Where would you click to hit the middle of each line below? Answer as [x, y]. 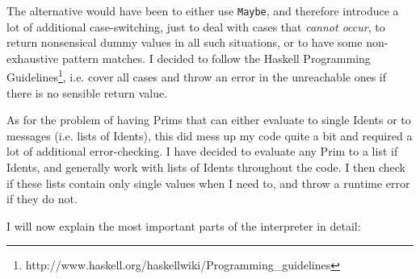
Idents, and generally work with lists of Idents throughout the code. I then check [206, 167]
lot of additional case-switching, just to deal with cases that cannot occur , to [196, 26]
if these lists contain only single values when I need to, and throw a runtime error [208, 183]
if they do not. [42, 199]
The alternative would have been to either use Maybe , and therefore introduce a [203, 10]
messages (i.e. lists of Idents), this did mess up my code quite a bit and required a [210, 135]
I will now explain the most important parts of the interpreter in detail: [184, 225]
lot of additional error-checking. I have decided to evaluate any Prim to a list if [202, 151]
